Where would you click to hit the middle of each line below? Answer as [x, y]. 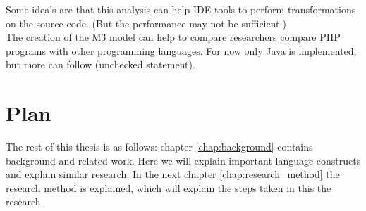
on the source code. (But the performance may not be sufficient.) [146, 23]
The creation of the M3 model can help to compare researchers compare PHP [173, 37]
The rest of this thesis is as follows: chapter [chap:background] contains [159, 147]
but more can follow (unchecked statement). [100, 64]
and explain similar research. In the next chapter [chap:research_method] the [173, 174]
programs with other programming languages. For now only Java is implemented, [181, 50]
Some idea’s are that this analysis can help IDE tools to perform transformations [181, 9]
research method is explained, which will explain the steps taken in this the [169, 187]
